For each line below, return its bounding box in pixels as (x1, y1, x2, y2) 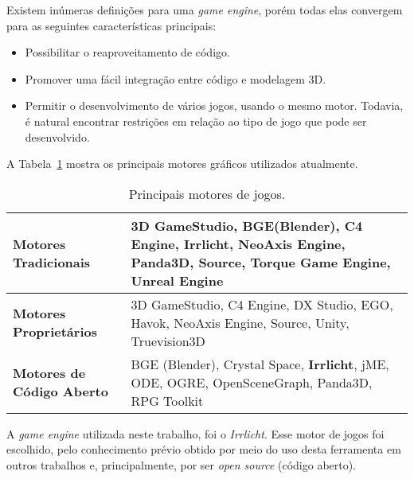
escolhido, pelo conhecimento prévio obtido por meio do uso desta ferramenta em (6, 441, 401, 458)
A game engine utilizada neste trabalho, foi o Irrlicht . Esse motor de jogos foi (6, 425, 385, 442)
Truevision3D (131, 331, 205, 350)
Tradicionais (13, 252, 91, 271)
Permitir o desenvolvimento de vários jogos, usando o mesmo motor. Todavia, (25, 97, 404, 114)
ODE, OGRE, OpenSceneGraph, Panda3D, (131, 372, 373, 391)
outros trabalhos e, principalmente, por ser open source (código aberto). (6, 456, 357, 473)
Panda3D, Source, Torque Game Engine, (131, 252, 391, 271)
